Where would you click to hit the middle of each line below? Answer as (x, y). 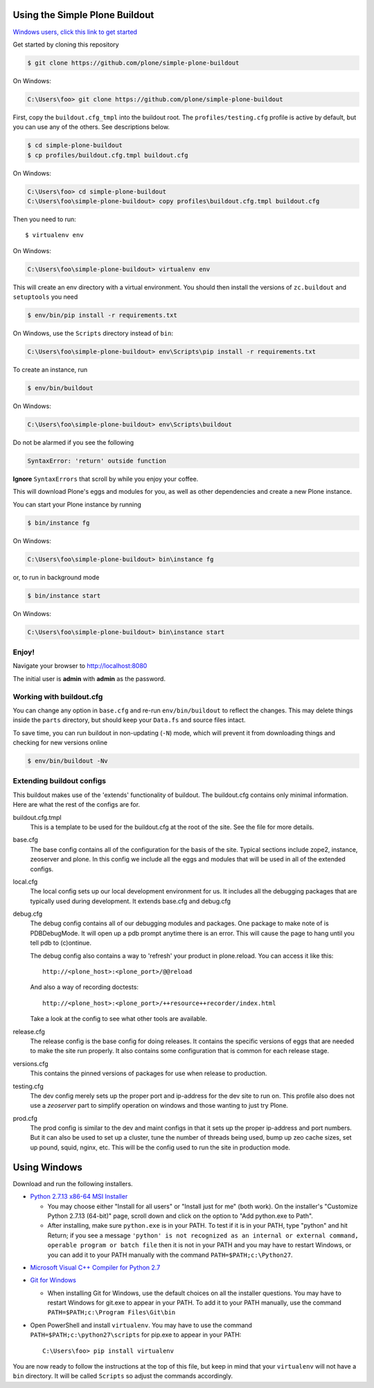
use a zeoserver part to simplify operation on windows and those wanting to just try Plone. (159, 1106)
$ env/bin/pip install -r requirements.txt (103, 315)
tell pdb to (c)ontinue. (61, 943)
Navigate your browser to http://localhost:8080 (80, 666)
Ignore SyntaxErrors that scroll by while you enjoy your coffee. (106, 479)
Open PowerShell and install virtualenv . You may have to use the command (141, 1325)
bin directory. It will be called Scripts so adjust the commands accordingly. (123, 1376)
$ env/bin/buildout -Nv (68, 761)
